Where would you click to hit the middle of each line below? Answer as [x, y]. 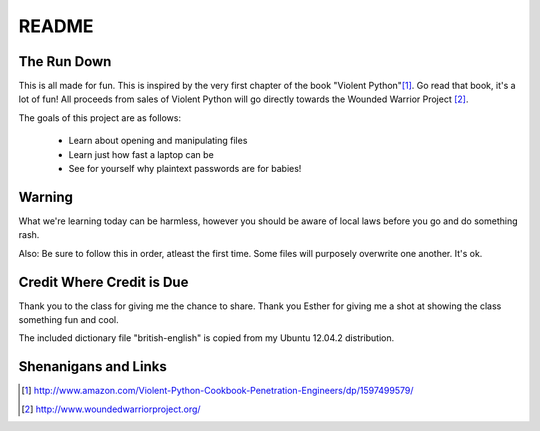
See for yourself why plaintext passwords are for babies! [185, 169]
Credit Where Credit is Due [103, 281]
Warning [46, 196]
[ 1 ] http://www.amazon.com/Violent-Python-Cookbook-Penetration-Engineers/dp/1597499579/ [217, 391]
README [56, 26]
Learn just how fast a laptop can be [141, 154]
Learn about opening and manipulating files [158, 141]
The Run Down [65, 61]
